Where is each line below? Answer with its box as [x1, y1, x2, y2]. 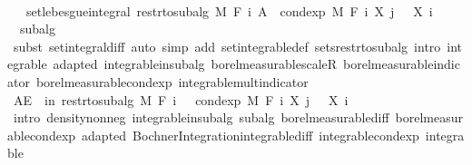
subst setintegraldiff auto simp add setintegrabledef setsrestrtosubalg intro [13, 36, 441, 55]
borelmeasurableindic [343, 54, 460, 73]
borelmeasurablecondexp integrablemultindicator [35, 72, 309, 91]
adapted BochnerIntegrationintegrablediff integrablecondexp [82, 125, 419, 144]
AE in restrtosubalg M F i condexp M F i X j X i [13, 90, 349, 109]
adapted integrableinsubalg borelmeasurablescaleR [53, 54, 338, 73]
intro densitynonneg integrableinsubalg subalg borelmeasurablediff [13, 108, 389, 127]
